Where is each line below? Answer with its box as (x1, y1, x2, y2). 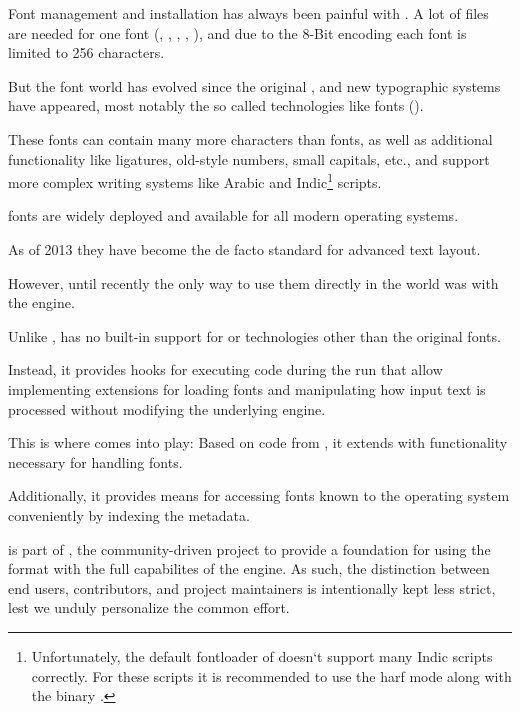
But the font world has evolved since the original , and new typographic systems (8, 75, 501, 96)
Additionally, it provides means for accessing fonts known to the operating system (8, 485, 510, 506)
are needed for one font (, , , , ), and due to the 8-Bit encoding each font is (8, 22, 467, 43)
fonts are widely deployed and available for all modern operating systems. (8, 205, 459, 226)
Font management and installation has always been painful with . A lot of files (8, 3, 489, 23)
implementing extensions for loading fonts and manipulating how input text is (8, 378, 486, 399)
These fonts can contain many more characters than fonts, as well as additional (8, 128, 493, 149)
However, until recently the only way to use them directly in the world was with (8, 272, 499, 293)
